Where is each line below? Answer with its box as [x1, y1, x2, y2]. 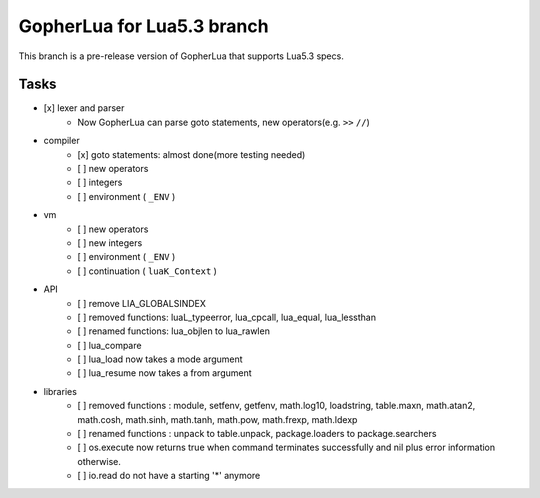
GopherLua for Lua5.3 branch [18, 15, 269, 37]
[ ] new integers [77, 236, 143, 249]
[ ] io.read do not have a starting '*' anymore [77, 470, 261, 482]
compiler [43, 135, 80, 147]
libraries [43, 385, 77, 397]
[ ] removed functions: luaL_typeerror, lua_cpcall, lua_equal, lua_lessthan [77, 311, 377, 323]
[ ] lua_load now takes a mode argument [77, 353, 244, 365]
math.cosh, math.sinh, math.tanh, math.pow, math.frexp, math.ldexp [77, 413, 358, 425]
